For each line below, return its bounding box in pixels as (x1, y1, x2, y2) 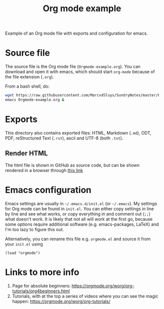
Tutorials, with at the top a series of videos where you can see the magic (12, 293, 159, 299)
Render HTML (5, 149, 48, 157)
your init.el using (5, 241, 43, 247)
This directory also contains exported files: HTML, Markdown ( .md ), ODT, (5, 130, 152, 135)
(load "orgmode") (5, 251, 41, 255)
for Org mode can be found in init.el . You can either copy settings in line (5, 206, 154, 212)
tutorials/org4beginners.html (12, 288, 70, 294)
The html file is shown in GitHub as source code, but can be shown (5, 162, 140, 168)
